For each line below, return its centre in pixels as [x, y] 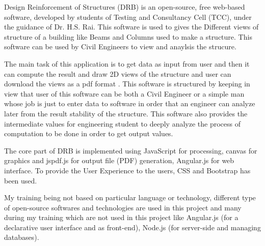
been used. [21, 180]
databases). [22, 237]
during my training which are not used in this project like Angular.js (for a [121, 217]
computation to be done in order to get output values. [89, 133]
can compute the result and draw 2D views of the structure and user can [118, 73]
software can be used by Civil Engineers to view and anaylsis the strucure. [120, 47]
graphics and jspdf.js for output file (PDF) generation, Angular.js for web [119, 160]
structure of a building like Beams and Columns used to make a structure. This [128, 36]
